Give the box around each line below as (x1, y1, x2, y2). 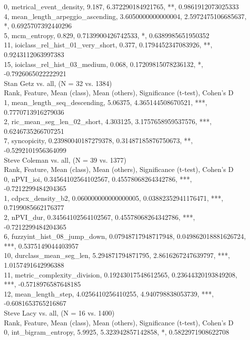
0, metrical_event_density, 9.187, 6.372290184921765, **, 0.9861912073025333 (4, 1, 239, 11)
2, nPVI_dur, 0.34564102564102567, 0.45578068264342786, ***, (4, 212, 195, 222)
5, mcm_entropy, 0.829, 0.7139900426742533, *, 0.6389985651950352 (4, 30, 209, 40)
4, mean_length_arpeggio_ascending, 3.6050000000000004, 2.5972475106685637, (4, 11, 247, 21)
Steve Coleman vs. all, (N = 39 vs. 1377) (4, 154, 127, 165)
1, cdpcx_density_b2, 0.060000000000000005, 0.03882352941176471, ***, (4, 192, 224, 203)
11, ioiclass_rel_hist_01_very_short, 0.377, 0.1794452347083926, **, (4, 40, 212, 50)
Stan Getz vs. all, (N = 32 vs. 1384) (4, 78, 112, 88)
